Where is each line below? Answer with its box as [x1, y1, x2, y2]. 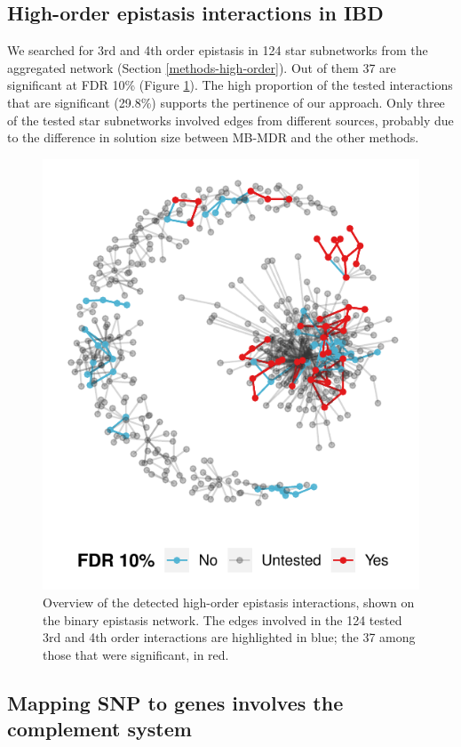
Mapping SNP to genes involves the [7, 688, 344, 716]
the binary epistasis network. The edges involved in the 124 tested [43, 610, 402, 629]
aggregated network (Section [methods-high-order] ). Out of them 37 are [7, 58, 396, 76]
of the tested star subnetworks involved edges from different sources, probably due [7, 110, 454, 129]
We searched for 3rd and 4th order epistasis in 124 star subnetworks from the [7, 41, 428, 60]
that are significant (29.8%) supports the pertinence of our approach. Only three [7, 92, 445, 111]
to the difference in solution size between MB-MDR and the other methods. [7, 128, 419, 147]
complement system [7, 715, 192, 743]
